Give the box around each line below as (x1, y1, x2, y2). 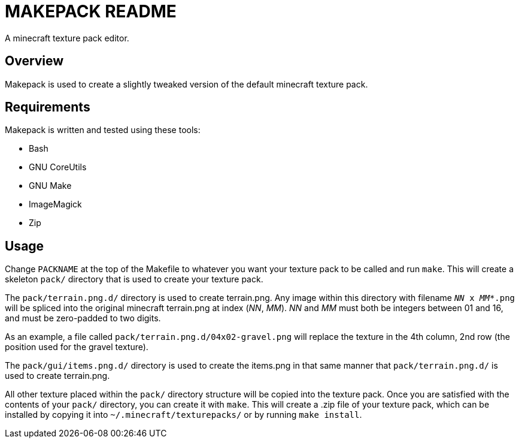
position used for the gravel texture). (5, 342, 148, 352)
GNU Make (29, 180, 72, 191)
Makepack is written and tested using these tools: (5, 125, 201, 135)
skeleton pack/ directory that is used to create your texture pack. (5, 274, 263, 285)
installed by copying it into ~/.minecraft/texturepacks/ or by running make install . (5, 409, 362, 420)
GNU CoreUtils (29, 162, 87, 173)
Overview (5, 53, 64, 69)
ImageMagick (29, 199, 82, 210)
